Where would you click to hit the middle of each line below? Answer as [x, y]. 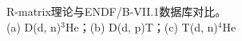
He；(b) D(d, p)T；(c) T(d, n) [141, 26]
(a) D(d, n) [34, 26]
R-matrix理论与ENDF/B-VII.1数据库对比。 [117, 11]
